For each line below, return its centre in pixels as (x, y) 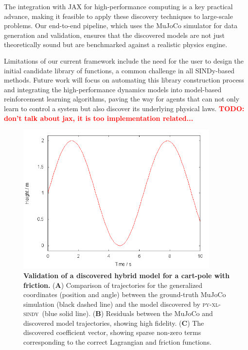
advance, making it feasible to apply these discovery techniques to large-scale (118, 16)
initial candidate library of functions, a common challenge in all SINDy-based (119, 70)
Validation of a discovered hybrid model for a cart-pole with (126, 275)
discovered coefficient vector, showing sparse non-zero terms (112, 332)
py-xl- (212, 304)
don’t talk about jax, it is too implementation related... (99, 118)
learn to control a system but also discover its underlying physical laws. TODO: (124, 108)
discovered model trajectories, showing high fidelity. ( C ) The (114, 323)
